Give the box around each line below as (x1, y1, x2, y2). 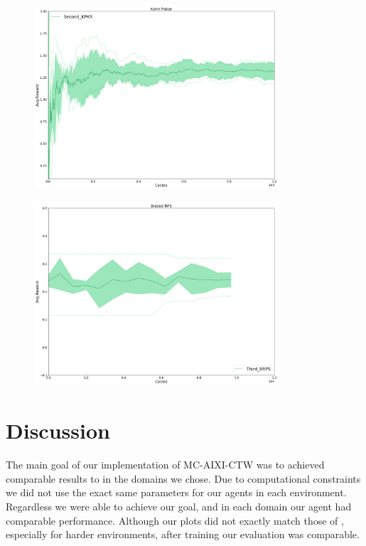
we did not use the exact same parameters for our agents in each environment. (6, 485, 347, 500)
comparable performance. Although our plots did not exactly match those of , (6, 513, 344, 528)
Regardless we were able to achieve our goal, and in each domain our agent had (6, 498, 352, 513)
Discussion (6, 416, 110, 445)
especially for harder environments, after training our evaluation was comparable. (6, 527, 360, 542)
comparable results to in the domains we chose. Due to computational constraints (6, 471, 361, 486)
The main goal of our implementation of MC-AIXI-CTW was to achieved (6, 457, 325, 472)
